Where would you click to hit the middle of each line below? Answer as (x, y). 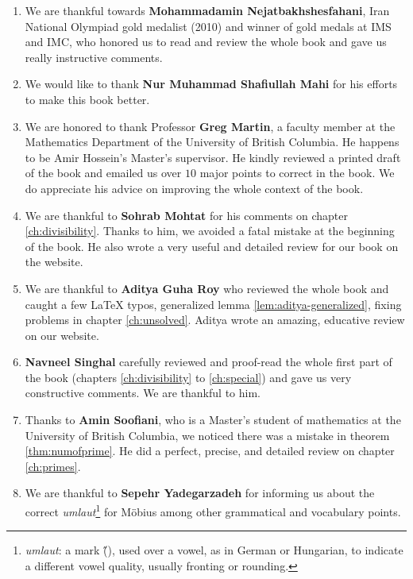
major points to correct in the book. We (297, 173)
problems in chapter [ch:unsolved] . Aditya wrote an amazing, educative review (215, 320)
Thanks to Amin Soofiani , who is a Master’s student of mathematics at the (213, 420)
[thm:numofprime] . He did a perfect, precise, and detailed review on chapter (210, 451)
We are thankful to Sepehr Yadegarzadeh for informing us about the (200, 493)
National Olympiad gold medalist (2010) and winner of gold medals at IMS (208, 26)
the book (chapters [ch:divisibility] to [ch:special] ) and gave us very (188, 377)
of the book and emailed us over (103, 173)
